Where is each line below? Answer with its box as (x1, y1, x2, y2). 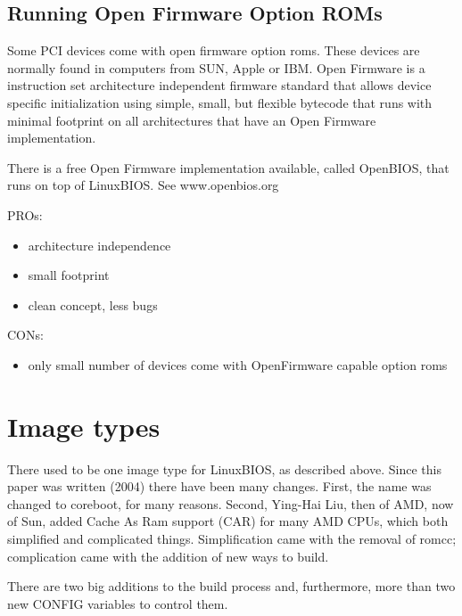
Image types (7, 407, 161, 444)
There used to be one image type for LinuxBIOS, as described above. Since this (7, 459, 441, 478)
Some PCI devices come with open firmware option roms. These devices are (7, 41, 420, 60)
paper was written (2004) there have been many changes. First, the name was (7, 477, 432, 496)
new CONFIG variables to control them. (7, 594, 228, 612)
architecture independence (28, 235, 171, 254)
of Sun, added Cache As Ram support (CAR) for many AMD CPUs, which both (7, 512, 449, 530)
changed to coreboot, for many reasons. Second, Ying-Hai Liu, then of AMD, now (7, 494, 454, 513)
